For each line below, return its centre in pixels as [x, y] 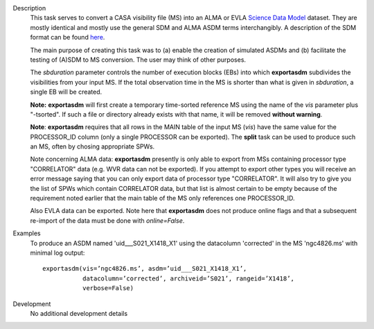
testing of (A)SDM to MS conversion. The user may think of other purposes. [138, 60]
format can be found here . [68, 37]
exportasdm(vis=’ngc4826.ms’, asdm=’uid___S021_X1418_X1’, [145, 269]
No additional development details [79, 313]
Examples [27, 233]
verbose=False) [108, 288]
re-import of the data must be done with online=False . [107, 220]
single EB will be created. [66, 92]
